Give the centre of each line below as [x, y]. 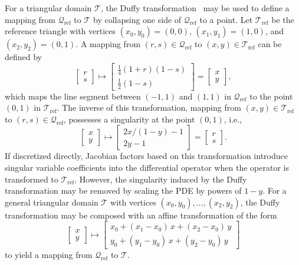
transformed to [32, 179]
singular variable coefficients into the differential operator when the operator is [147, 167]
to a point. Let [226, 19]
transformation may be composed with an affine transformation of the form [141, 215]
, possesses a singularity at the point [129, 119]
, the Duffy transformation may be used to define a [195, 8]
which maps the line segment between [73, 96]
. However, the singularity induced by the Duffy [161, 179]
